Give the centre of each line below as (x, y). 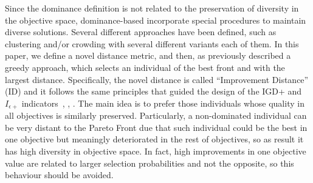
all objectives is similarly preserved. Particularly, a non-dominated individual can (156, 115)
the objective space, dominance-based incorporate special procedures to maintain (156, 20)
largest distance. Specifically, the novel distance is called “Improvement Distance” (157, 79)
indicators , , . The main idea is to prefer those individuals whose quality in (163, 103)
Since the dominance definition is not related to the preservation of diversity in (152, 8)
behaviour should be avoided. (59, 175)
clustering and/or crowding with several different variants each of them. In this (152, 43)
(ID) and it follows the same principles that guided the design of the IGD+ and (153, 91)
